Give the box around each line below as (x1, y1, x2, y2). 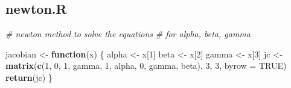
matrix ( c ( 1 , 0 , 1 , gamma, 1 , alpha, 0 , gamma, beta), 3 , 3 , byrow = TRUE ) (5, 59, 287, 72)
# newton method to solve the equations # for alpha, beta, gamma (5, 28, 251, 40)
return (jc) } (5, 71, 53, 83)
